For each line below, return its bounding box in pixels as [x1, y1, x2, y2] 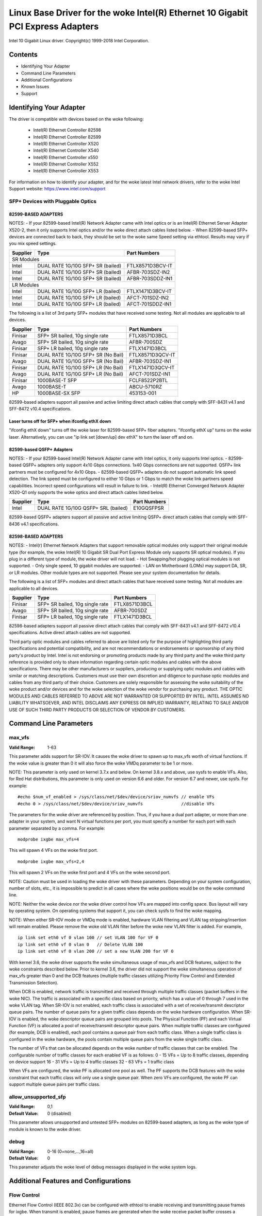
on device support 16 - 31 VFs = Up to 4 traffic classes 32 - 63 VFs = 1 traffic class [9, 1059, 174, 1065]
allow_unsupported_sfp [9, 1093, 66, 1100]
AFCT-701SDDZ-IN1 [127, 301, 172, 307]
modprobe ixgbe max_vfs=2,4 [17, 858, 84, 864]
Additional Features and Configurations [9, 1177, 131, 1185]
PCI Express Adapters [9, 21, 99, 32]
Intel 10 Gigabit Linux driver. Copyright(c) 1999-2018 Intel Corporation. [9, 38, 149, 44]
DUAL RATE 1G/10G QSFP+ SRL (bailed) [37, 505, 128, 512]
